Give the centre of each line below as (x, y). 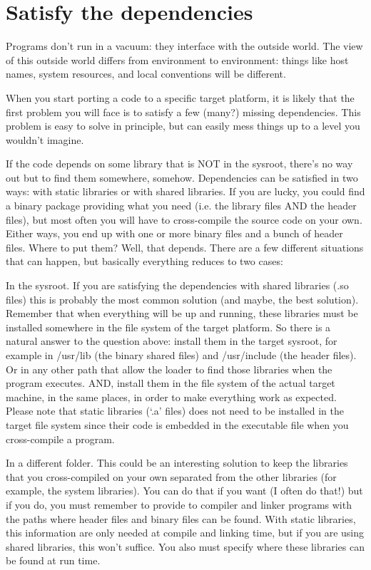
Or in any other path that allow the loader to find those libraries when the (169, 369)
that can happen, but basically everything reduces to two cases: (144, 261)
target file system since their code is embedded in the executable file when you (177, 424)
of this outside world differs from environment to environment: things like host (177, 59)
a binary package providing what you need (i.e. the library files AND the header (181, 206)
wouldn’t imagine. (45, 139)
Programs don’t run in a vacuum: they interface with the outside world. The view (184, 46)
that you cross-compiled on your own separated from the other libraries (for (171, 476)
